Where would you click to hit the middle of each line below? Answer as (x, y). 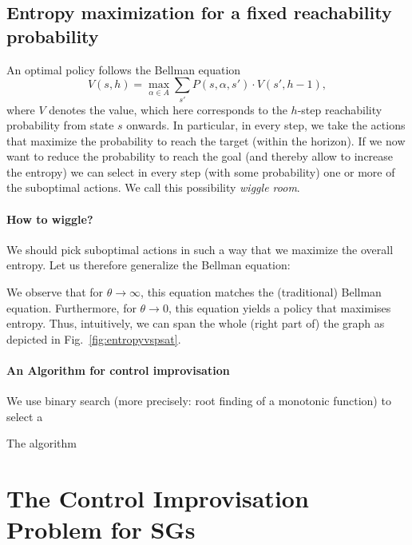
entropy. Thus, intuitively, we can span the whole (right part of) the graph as (196, 323)
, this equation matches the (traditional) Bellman (261, 292)
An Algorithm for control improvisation (118, 370)
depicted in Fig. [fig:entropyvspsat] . (94, 338)
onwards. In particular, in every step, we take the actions (266, 125)
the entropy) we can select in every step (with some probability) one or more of (201, 171)
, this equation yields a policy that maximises (279, 307)
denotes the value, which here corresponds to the (168, 109)
